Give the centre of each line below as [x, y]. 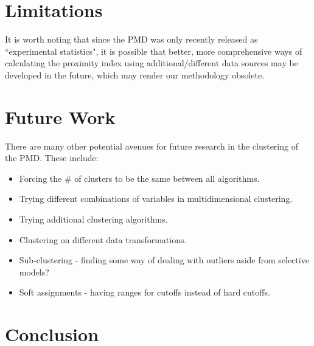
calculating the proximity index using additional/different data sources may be [152, 63]
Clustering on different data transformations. [103, 239]
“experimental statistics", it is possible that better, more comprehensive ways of [154, 51]
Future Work [60, 116]
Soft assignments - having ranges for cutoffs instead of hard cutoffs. [145, 292]
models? [34, 272]
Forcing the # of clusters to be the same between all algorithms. [139, 178]
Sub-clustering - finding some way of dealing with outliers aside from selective [164, 260]
